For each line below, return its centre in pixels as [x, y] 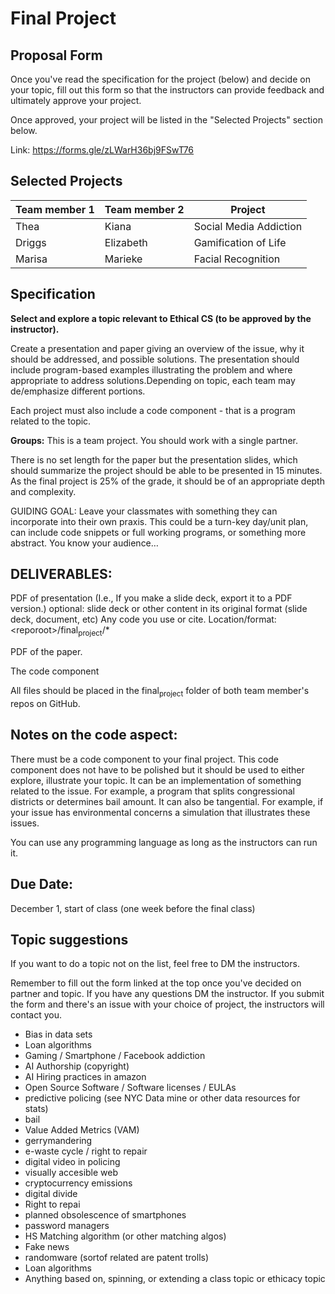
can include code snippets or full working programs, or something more [158, 532]
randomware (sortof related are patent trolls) [117, 1258]
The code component [55, 671]
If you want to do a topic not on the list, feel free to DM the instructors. [155, 964]
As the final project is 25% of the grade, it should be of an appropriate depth [167, 481]
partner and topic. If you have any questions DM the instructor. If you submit [167, 994]
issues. [25, 823]
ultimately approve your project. [76, 100]
